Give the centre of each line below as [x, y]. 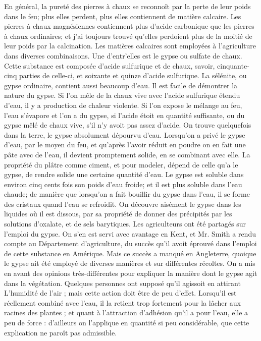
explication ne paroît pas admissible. [61, 332]
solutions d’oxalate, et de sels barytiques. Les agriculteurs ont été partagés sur [125, 224]
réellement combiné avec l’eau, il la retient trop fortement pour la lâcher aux [122, 302]
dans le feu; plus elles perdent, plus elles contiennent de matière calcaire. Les [123, 16]
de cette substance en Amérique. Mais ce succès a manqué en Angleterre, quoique [130, 253]
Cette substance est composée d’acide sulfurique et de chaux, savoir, [110, 65]
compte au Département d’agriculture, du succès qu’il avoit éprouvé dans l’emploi [130, 243]
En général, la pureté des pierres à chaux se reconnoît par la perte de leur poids [127, 6]
